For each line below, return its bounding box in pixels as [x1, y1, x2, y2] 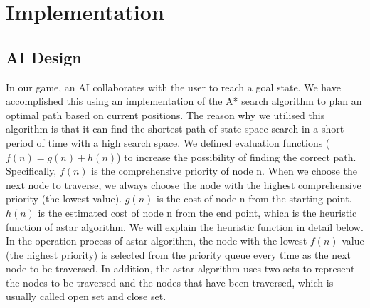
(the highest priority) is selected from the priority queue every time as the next [6, 247, 351, 262]
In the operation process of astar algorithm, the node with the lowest [6, 233, 307, 248]
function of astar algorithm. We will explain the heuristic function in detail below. [6, 219, 364, 234]
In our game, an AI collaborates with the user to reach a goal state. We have [6, 79, 341, 94]
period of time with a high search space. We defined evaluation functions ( [6, 135, 330, 150]
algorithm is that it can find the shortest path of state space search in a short [6, 121, 344, 136]
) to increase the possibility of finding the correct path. [117, 149, 356, 164]
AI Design [6, 46, 82, 68]
